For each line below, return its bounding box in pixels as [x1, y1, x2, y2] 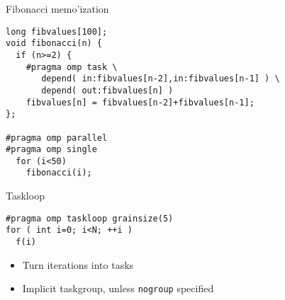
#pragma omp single [6, 144, 97, 155]
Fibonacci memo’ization [6, 1, 109, 16]
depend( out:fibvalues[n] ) [41, 85, 174, 96]
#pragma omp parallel [6, 132, 108, 143]
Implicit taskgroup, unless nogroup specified [22, 281, 214, 296]
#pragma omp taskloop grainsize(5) [6, 213, 174, 224]
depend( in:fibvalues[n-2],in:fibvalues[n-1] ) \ [41, 74, 280, 84]
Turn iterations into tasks [22, 257, 134, 272]
